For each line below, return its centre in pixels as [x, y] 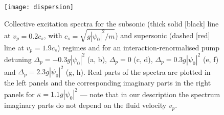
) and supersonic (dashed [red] [163, 35]
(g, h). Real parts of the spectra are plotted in [138, 71]
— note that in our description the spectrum [150, 94]
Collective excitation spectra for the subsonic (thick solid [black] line [111, 23]
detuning [18, 59]
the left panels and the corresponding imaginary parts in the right [108, 83]
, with [53, 35]
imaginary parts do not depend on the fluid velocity [85, 105]
